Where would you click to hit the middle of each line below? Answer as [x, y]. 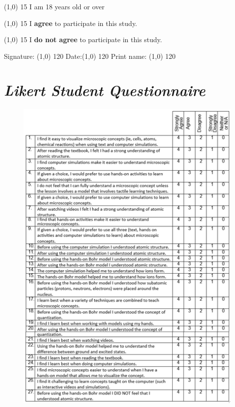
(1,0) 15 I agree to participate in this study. [71, 23]
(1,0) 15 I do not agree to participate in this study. [83, 39]
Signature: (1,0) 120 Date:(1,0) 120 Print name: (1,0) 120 [90, 56]
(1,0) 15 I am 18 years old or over [54, 6]
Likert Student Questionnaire [105, 90]
